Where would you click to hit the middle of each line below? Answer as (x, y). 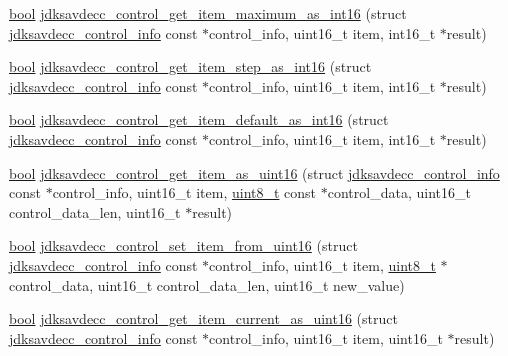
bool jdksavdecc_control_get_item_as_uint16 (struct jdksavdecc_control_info (254, 172)
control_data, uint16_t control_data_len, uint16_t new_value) (207, 284)
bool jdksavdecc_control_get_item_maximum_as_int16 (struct (208, 13)
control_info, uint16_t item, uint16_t (326, 337)
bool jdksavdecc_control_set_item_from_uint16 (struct (183, 245)
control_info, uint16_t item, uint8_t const (184, 192)
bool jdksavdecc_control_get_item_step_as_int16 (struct (190, 66)
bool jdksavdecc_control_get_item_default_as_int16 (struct (199, 119)
